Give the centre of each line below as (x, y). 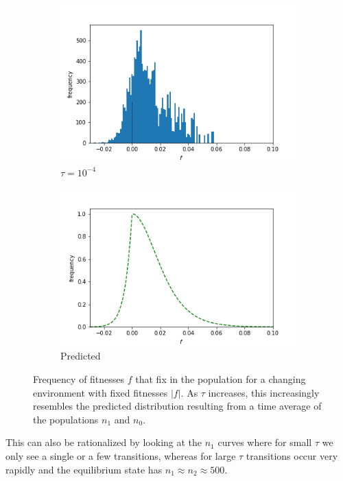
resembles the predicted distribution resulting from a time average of (177, 406)
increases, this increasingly (264, 392)
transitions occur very (292, 456)
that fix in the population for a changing (221, 379)
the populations (66, 419)
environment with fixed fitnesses (100, 392)
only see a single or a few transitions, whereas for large (121, 456)
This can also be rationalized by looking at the (104, 442)
